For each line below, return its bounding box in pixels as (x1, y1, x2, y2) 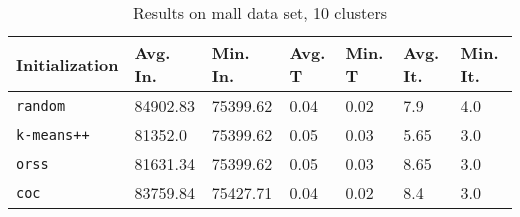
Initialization (16, 52, 119, 76)
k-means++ (16, 126, 90, 143)
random (16, 97, 66, 114)
